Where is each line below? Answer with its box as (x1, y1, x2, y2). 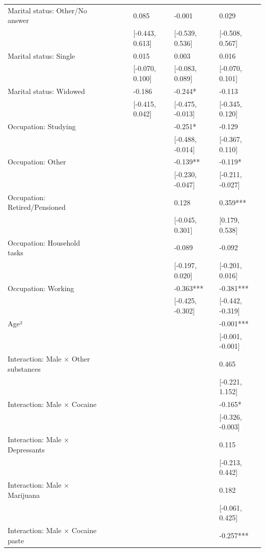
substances (8, 363, 41, 374)
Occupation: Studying (8, 121, 76, 132)
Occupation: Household (8, 237, 81, 248)
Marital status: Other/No (8, 5, 87, 15)
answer (8, 15, 29, 26)
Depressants (8, 444, 45, 454)
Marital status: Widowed (8, 85, 85, 96)
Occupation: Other (8, 156, 66, 167)
